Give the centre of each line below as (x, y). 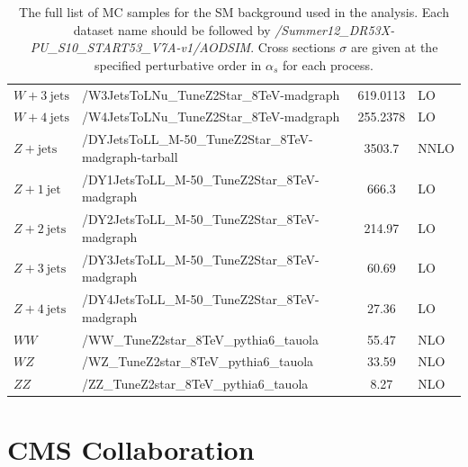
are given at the (394, 47)
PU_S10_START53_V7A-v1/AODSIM (140, 47)
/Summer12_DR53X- (335, 29)
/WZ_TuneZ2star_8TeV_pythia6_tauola (198, 361)
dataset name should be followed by (172, 29)
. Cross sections (293, 47)
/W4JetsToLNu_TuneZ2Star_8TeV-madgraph (211, 117)
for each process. (328, 64)
